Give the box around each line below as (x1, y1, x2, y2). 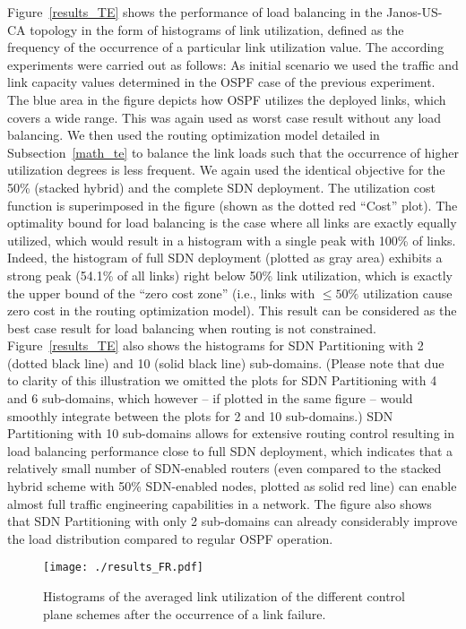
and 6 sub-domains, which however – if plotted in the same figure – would (7, 389, 413, 408)
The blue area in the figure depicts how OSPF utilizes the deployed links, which (7, 90, 446, 108)
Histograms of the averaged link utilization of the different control (43, 587, 405, 606)
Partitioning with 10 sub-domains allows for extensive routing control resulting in (7, 424, 454, 443)
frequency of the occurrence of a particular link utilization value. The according (7, 38, 444, 56)
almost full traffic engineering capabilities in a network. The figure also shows (7, 494, 432, 513)
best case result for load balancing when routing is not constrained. (7, 318, 377, 337)
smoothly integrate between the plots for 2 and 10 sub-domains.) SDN (7, 406, 393, 425)
